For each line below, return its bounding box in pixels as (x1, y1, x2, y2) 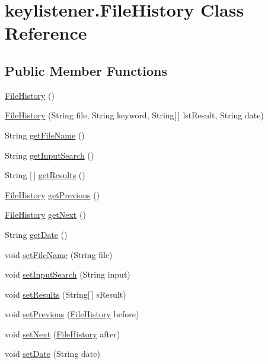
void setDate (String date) (5, 347, 100, 360)
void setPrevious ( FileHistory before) (5, 308, 139, 320)
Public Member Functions (5, 61, 167, 79)
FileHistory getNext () (5, 208, 86, 221)
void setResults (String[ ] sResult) (5, 288, 126, 300)
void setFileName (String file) (5, 248, 113, 260)
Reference (5, 21, 87, 45)
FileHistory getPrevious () (5, 188, 100, 201)
